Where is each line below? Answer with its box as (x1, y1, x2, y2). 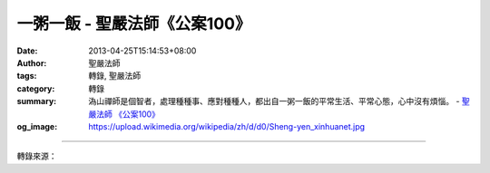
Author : (16, 57, 47, 68)
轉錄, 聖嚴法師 (88, 71, 141, 82)
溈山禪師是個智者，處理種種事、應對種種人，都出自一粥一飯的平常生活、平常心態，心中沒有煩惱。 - (88, 96, 460, 107)
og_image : (16, 120, 58, 131)
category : (16, 82, 55, 94)
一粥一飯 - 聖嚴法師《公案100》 (16, 14, 251, 34)
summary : (16, 96, 57, 107)
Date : (16, 45, 38, 56)
